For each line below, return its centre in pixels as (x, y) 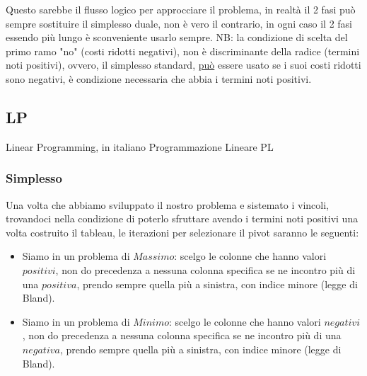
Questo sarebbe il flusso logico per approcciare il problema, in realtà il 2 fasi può (181, 9)
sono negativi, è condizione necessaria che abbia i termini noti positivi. (159, 78)
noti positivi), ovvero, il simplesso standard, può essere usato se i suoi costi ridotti (183, 65)
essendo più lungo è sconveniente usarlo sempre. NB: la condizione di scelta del (177, 37)
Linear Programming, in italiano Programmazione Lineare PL (140, 146)
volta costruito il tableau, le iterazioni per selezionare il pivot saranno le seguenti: (182, 232)
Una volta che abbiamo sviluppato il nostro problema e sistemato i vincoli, (167, 204)
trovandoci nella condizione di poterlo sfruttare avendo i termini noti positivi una (182, 218)
